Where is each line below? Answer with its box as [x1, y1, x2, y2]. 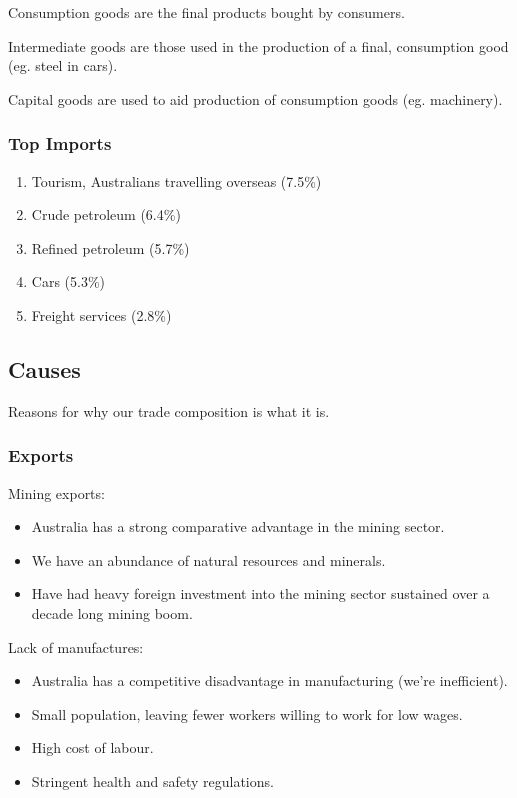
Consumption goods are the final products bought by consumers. [8, 2, 405, 22]
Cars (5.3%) [31, 271, 106, 292]
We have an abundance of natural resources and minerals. [31, 549, 386, 570]
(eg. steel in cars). [8, 55, 118, 76]
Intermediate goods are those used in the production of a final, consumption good [8, 35, 509, 56]
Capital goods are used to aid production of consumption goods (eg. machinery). [8, 88, 503, 109]
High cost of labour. [31, 737, 154, 758]
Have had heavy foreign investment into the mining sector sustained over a [31, 583, 490, 604]
